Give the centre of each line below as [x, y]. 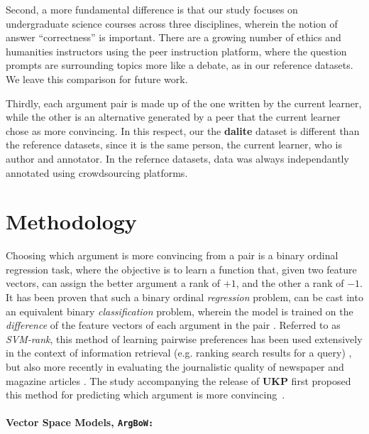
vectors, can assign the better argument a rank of [113, 283]
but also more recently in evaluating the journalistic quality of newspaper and [175, 367]
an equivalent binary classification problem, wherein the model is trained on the [180, 311]
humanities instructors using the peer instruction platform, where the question [176, 51]
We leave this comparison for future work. [97, 78]
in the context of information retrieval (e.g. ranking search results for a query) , [179, 353]
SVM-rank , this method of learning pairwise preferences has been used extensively [184, 338]
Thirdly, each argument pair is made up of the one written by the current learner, [184, 103]
